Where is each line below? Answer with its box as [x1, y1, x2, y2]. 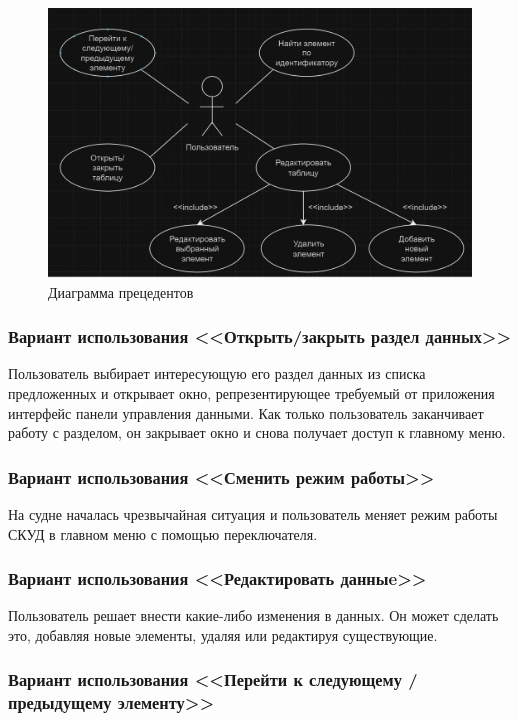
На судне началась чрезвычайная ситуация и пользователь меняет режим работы [8, 503, 498, 524]
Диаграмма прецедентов [48, 281, 194, 302]
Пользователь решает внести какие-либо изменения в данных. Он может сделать [8, 605, 499, 626]
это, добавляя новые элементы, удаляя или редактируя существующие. [8, 624, 438, 645]
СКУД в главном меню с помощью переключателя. [8, 523, 318, 544]
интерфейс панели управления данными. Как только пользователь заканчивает [8, 402, 484, 423]
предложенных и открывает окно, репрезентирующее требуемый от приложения [8, 382, 495, 403]
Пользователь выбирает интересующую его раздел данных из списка [8, 363, 426, 384]
